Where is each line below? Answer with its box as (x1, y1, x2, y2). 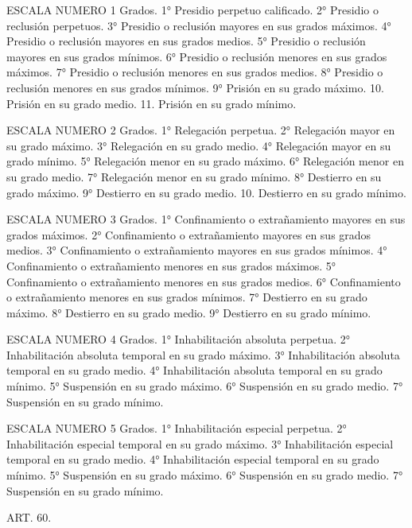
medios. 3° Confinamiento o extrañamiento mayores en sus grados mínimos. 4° (6, 242, 387, 258)
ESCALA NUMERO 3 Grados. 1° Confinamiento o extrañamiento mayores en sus (6, 211, 406, 227)
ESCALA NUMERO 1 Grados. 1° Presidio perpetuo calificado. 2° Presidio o (6, 2, 379, 17)
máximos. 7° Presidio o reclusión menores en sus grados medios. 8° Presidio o (6, 64, 383, 80)
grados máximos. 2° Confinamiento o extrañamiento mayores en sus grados (6, 226, 371, 243)
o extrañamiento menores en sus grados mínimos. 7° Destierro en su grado (6, 289, 367, 305)
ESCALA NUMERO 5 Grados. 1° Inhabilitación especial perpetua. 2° (6, 420, 347, 437)
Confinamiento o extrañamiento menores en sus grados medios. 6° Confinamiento (6, 273, 401, 289)
